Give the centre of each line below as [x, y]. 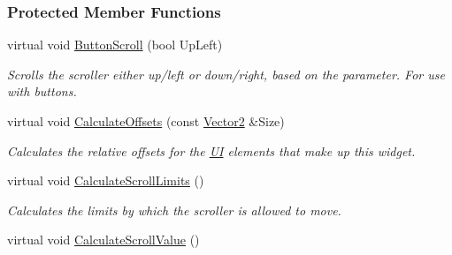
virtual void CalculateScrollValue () [103, 240]
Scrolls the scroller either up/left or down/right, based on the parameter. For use [226, 74]
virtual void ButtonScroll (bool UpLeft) [115, 45]
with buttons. [42, 91]
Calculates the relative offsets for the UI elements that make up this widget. [211, 150]
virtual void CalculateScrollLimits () [106, 180]
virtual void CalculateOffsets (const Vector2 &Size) [146, 121]
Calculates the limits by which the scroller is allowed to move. [174, 210]
